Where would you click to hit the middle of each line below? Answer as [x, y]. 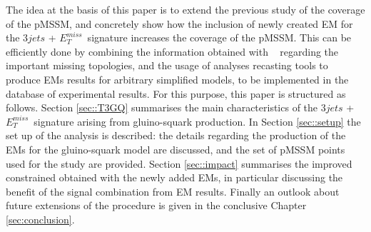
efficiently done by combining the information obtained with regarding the [172, 51]
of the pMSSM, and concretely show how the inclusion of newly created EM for [179, 23]
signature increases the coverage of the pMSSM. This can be [219, 37]
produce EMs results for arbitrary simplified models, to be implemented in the [177, 79]
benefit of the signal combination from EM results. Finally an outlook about [173, 191]
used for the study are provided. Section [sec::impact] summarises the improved [179, 163]
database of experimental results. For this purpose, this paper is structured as [176, 93]
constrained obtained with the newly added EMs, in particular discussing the [174, 177]
